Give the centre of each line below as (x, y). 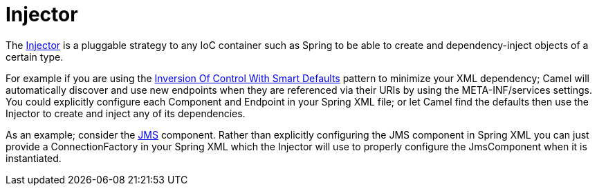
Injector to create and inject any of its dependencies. (126, 113)
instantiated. (34, 158)
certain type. (35, 57)
